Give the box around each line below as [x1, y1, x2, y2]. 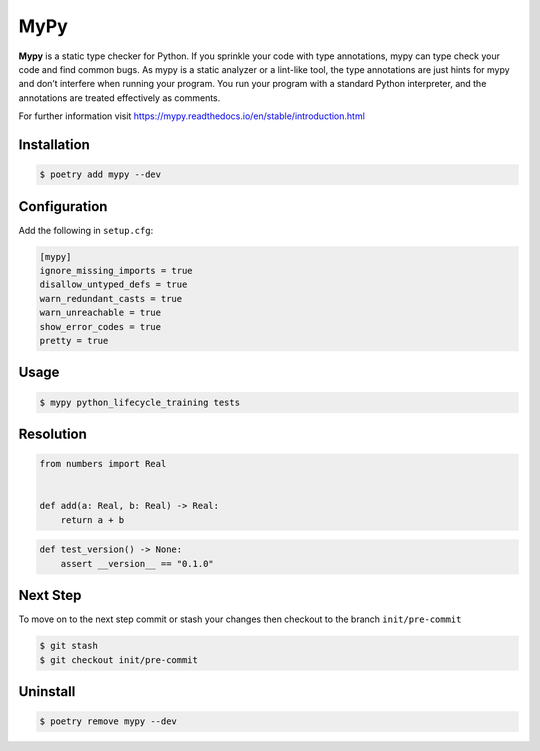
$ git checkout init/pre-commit [39, 654, 199, 665]
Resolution [18, 425, 87, 442]
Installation [18, 136, 90, 153]
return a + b [60, 514, 125, 525]
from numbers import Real [39, 458, 167, 470]
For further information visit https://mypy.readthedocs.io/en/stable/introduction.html [18, 110, 365, 122]
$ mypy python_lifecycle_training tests [39, 396, 240, 408]
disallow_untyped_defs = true [39, 279, 188, 290]
